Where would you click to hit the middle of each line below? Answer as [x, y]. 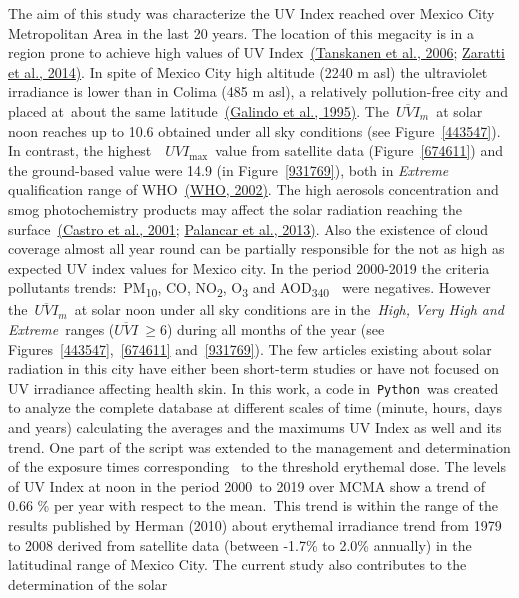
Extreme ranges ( [61, 329]
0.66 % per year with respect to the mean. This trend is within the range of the [253, 505]
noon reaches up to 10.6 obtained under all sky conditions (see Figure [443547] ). [254, 130]
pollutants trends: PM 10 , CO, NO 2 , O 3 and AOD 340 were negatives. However [249, 289]
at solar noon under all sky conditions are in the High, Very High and [289, 309]
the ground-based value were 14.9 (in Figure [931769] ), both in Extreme [228, 169]
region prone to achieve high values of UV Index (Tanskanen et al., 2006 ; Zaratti [256, 52]
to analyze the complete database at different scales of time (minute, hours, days [255, 407]
